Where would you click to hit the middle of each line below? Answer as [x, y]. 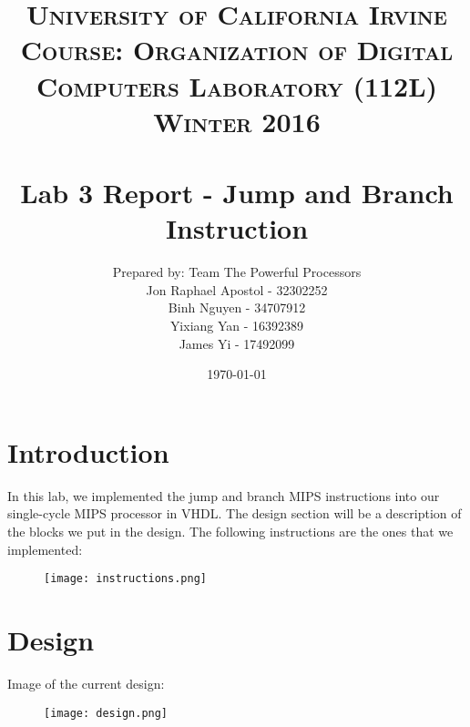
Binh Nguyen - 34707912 [237, 307]
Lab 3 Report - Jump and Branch [237, 193]
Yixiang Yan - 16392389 [237, 326]
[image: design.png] [106, 713]
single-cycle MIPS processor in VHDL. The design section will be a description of [235, 513]
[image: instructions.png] [125, 579]
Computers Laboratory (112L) [237, 85]
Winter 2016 [237, 121]
